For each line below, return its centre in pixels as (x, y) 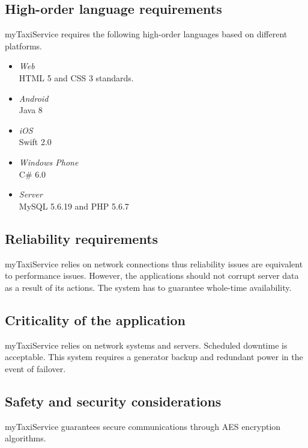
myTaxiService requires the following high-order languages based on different (146, 34)
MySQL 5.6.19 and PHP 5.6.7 (74, 206)
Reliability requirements (82, 238)
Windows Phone (49, 162)
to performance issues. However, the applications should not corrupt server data (152, 275)
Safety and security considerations (113, 401)
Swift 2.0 (35, 142)
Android (34, 98)
